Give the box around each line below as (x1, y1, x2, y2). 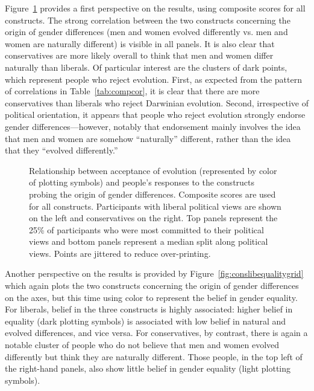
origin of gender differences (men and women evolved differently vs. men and (5, 25, 288, 38)
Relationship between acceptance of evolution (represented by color (29, 164, 277, 176)
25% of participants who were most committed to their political (29, 223, 264, 236)
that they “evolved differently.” (5, 144, 118, 157)
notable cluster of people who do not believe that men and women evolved (5, 338, 280, 351)
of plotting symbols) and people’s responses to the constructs (29, 176, 255, 189)
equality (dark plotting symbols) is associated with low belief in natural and (5, 314, 286, 327)
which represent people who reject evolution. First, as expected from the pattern (5, 73, 302, 85)
